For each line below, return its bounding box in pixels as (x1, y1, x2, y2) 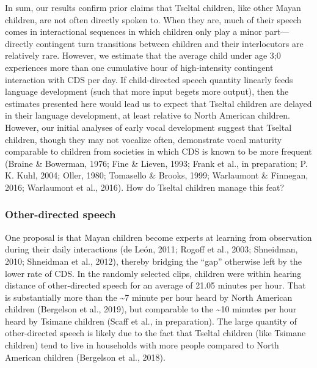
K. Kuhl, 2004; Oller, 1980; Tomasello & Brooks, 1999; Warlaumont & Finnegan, (5, 169, 308, 182)
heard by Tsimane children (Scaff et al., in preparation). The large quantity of (5, 314, 297, 327)
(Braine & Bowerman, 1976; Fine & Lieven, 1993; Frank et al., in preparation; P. (5, 156, 308, 169)
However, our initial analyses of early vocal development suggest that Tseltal (5, 120, 292, 133)
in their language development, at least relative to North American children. (5, 109, 290, 122)
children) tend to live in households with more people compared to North (5, 339, 279, 351)
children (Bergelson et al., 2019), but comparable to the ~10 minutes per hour (5, 303, 297, 315)
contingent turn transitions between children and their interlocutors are (35, 37, 304, 50)
